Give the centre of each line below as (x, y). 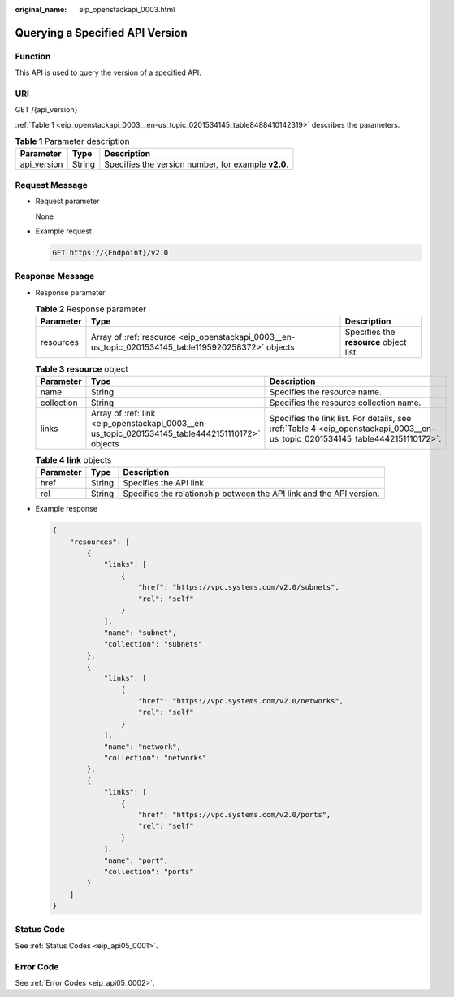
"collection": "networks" (155, 758)
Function (33, 56)
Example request (64, 231)
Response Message (55, 276)
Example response (66, 509)
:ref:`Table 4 (293, 429)
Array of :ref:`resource (133, 337)
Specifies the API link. (165, 483)
